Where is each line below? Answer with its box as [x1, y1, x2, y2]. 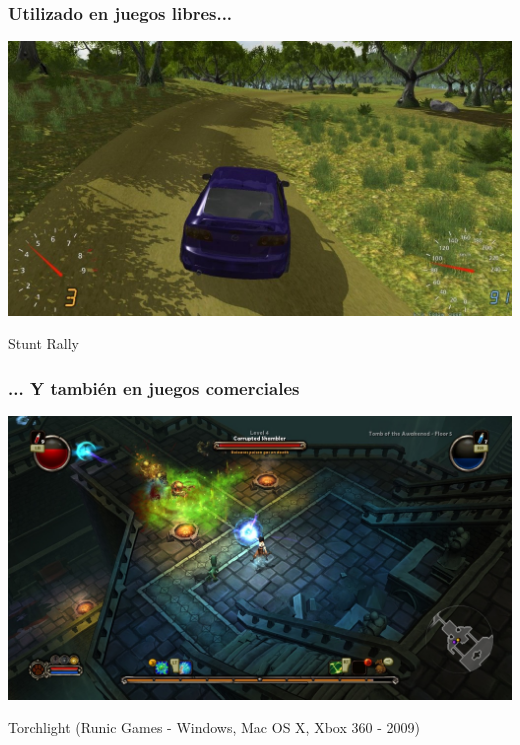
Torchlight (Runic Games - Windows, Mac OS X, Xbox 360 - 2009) [8, 717, 420, 738]
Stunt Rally [8, 333, 79, 354]
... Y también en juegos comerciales [8, 375, 300, 400]
